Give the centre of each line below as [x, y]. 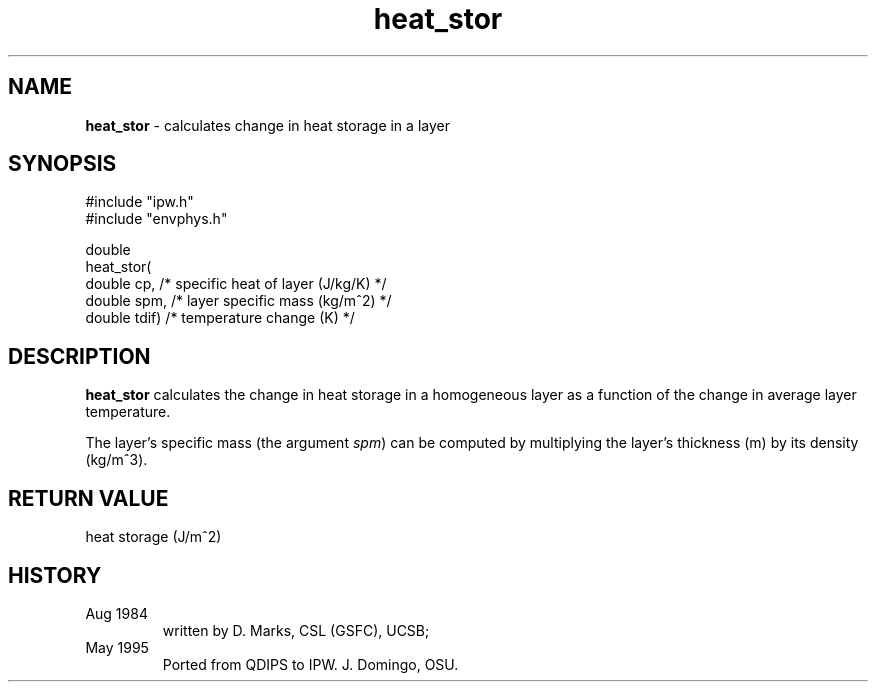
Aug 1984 [116, 613]
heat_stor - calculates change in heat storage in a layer [267, 125]
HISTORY [55, 575]
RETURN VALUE [88, 498]
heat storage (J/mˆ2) [153, 537]
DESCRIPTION [79, 356]
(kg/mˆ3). [116, 460]
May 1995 [117, 647]
